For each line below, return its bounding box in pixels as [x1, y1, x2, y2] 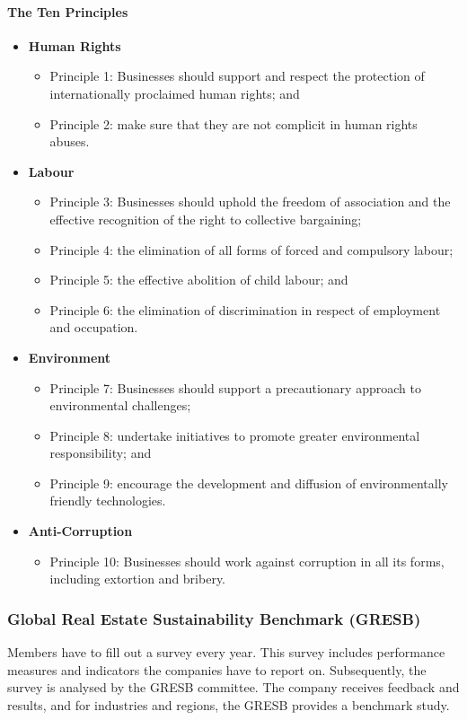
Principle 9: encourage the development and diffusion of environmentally [49, 473, 448, 492]
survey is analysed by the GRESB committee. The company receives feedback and [7, 678, 460, 697]
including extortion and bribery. [49, 569, 226, 588]
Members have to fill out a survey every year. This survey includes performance [7, 643, 445, 662]
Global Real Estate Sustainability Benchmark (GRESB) [7, 607, 421, 629]
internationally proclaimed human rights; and [49, 83, 300, 102]
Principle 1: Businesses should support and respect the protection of [49, 66, 425, 85]
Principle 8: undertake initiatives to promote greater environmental [49, 426, 420, 444]
